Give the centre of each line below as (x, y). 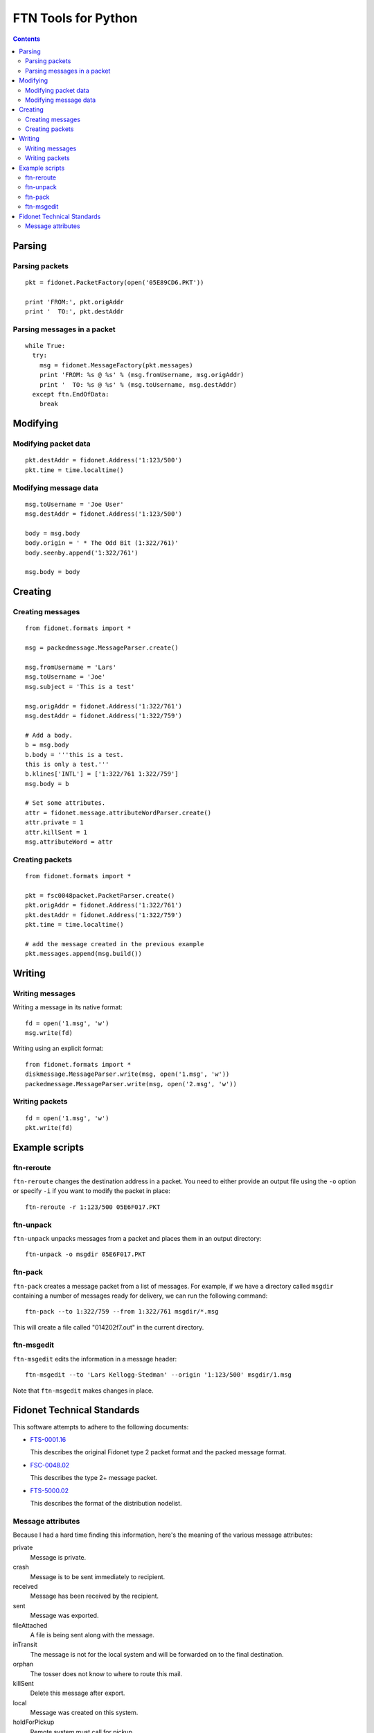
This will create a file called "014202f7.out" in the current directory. (108, 1327)
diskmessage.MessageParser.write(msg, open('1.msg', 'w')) (127, 1074)
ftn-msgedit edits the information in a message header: (95, 1359)
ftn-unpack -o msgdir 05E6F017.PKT (86, 1254)
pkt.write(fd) (49, 1127)
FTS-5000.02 (50, 1490)
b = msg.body (47, 745)
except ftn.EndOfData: (71, 394)
